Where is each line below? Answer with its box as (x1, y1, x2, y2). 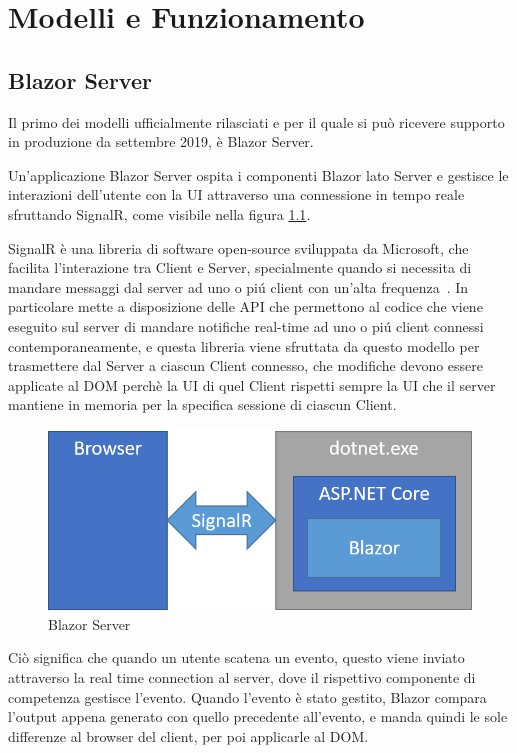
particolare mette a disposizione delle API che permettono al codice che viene (8, 296, 483, 317)
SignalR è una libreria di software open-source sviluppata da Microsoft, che (8, 237, 469, 258)
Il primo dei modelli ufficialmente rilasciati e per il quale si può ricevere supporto (8, 111, 505, 132)
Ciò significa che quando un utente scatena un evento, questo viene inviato (8, 647, 465, 668)
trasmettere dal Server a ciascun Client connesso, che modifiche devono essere (8, 355, 484, 376)
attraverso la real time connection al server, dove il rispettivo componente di (8, 667, 476, 688)
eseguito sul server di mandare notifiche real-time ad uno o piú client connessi (8, 315, 484, 336)
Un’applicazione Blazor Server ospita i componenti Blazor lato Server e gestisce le (8, 164, 509, 185)
